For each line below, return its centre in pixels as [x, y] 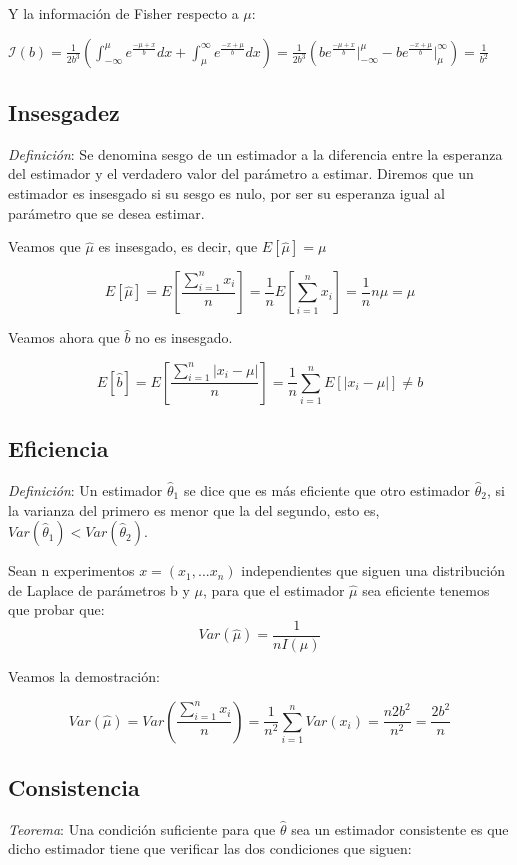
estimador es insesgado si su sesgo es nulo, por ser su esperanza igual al [226, 192]
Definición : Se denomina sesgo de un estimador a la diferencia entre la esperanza [255, 153]
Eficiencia [58, 448]
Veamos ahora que [64, 337]
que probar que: [56, 609]
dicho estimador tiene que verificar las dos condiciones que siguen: [210, 848]
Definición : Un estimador [85, 489]
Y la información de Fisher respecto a [123, 13]
